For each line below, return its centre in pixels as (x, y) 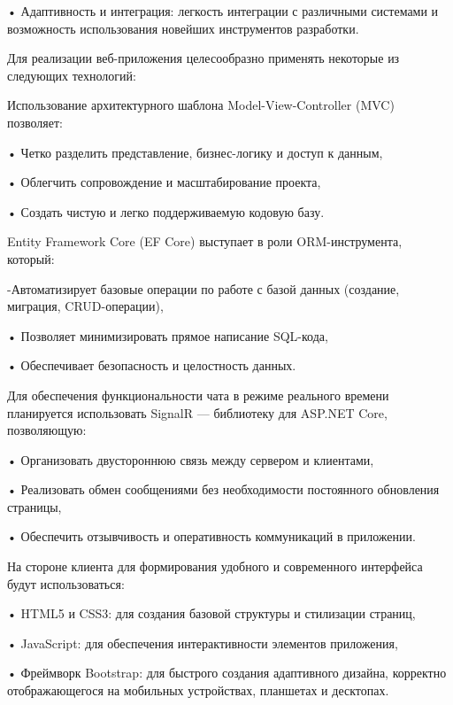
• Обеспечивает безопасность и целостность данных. (152, 365)
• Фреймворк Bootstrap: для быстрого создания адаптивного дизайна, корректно (227, 673)
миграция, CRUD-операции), (85, 306)
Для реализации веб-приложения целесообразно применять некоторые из (203, 58)
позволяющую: (47, 430)
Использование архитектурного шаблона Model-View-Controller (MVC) (201, 105)
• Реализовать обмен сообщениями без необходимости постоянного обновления (223, 489)
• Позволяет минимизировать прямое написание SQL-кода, (168, 335)
